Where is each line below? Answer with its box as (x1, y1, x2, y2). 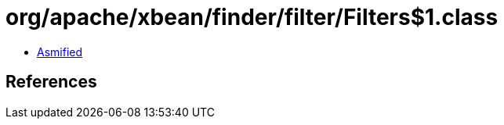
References (5, 72, 97, 92)
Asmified (37, 45, 83, 59)
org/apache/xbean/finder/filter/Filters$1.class (5, 4, 499, 30)
